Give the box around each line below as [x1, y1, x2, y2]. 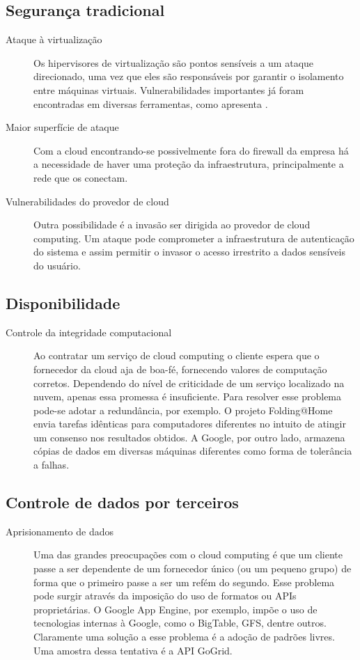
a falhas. [33, 457, 70, 472]
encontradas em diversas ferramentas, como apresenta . [33, 96, 268, 111]
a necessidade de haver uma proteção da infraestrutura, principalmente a [33, 157, 344, 171]
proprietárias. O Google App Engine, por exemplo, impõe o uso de [33, 602, 318, 616]
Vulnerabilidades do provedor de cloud [6, 194, 169, 208]
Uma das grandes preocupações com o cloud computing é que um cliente [33, 547, 343, 562]
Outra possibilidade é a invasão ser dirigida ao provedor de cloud [33, 217, 311, 232]
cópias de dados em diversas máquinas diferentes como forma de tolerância [33, 443, 352, 458]
